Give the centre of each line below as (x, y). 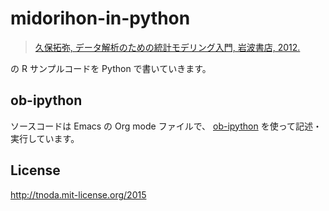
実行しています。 (45, 138)
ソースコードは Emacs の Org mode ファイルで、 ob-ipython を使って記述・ (166, 126)
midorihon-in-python (100, 18)
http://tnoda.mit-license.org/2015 (78, 194)
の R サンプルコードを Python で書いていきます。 (111, 68)
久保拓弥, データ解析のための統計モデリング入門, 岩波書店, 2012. (167, 47)
